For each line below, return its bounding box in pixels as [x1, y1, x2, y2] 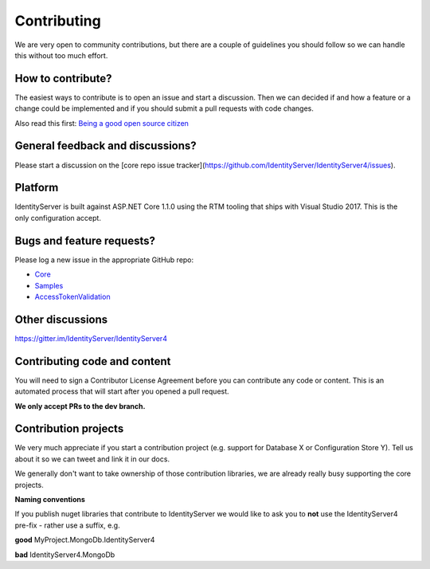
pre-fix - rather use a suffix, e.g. [14, 520, 120, 530]
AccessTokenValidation [34, 292, 111, 301]
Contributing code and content [14, 355, 171, 368]
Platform [14, 181, 59, 194]
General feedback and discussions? [14, 139, 197, 153]
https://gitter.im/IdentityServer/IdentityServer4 [14, 333, 167, 343]
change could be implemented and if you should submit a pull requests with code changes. [14, 104, 314, 113]
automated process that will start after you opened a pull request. [14, 387, 230, 396]
